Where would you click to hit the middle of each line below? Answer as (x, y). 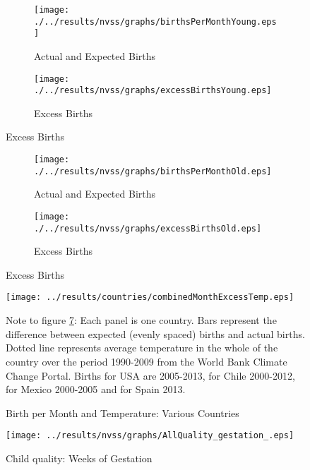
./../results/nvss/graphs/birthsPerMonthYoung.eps (155, 22)
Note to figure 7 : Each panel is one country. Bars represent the (141, 320)
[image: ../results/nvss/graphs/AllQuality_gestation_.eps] (150, 436)
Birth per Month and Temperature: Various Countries (123, 412)
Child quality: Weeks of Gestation (79, 458)
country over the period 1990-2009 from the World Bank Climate (147, 361)
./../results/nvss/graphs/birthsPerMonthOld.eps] (153, 171)
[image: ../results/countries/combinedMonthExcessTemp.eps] (150, 297)
